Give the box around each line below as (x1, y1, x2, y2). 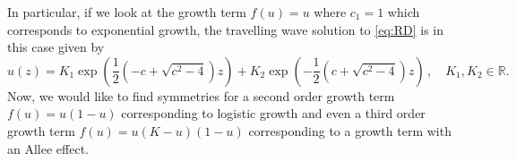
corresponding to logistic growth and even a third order (121, 104, 426, 123)
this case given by (7, 38, 105, 56)
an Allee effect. (7, 139, 89, 157)
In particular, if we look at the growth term (7, 3, 246, 21)
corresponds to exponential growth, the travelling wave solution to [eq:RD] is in (7, 20, 444, 38)
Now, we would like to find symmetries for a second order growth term (7, 86, 395, 105)
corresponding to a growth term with (248, 121, 451, 140)
